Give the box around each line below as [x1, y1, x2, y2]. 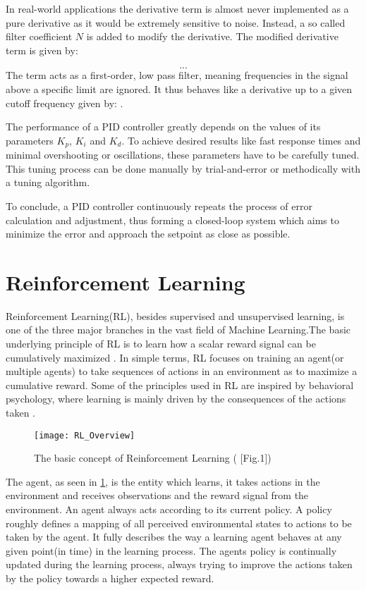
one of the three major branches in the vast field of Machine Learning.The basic [6, 322, 351, 337]
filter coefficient [6, 29, 73, 44]
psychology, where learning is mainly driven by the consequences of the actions [6, 391, 346, 406]
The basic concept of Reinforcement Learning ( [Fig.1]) [34, 450, 272, 465]
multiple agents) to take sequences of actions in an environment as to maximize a [6, 364, 358, 379]
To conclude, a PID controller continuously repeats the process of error [6, 198, 312, 213]
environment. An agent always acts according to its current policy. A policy [6, 502, 332, 517]
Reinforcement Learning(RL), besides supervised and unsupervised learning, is [6, 308, 345, 323]
